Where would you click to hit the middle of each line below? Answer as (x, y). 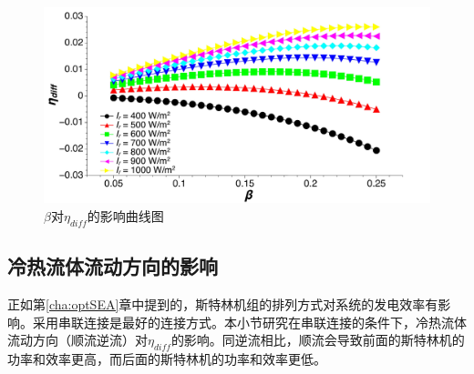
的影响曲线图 (125, 215)
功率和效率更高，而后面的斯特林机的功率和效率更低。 (167, 358)
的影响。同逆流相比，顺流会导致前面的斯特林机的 (318, 340)
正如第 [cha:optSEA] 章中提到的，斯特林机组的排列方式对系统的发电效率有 (223, 303)
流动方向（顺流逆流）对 (77, 340)
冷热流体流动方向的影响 (113, 266)
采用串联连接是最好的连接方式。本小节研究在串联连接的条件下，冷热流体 (249, 322)
